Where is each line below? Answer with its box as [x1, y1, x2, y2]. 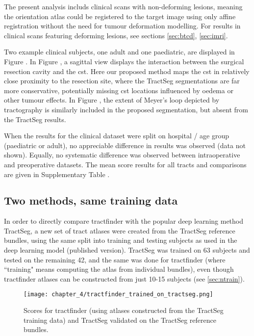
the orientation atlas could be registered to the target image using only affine [4, 11, 236, 21]
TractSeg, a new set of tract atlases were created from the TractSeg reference [4, 225, 235, 235]
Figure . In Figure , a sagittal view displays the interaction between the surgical [4, 56, 244, 66]
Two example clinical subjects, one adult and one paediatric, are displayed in [4, 47, 235, 57]
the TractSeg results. [4, 114, 66, 124]
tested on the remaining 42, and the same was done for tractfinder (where [4, 254, 226, 264]
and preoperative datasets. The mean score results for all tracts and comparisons [4, 159, 247, 169]
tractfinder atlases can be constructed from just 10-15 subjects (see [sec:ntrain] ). [4, 273, 245, 284]
